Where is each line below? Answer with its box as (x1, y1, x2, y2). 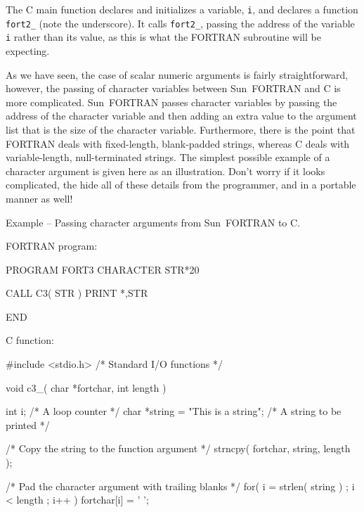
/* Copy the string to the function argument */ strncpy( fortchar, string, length (6, 441, 351, 456)
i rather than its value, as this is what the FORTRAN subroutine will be (6, 30, 321, 44)
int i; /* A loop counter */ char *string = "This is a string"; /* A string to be (6, 404, 342, 418)
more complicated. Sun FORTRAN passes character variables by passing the (6, 94, 337, 109)
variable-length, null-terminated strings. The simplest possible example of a (6, 150, 330, 165)
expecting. (6, 43, 50, 58)
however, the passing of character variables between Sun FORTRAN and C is (6, 81, 341, 96)
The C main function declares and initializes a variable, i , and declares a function (6, 2, 358, 16)
